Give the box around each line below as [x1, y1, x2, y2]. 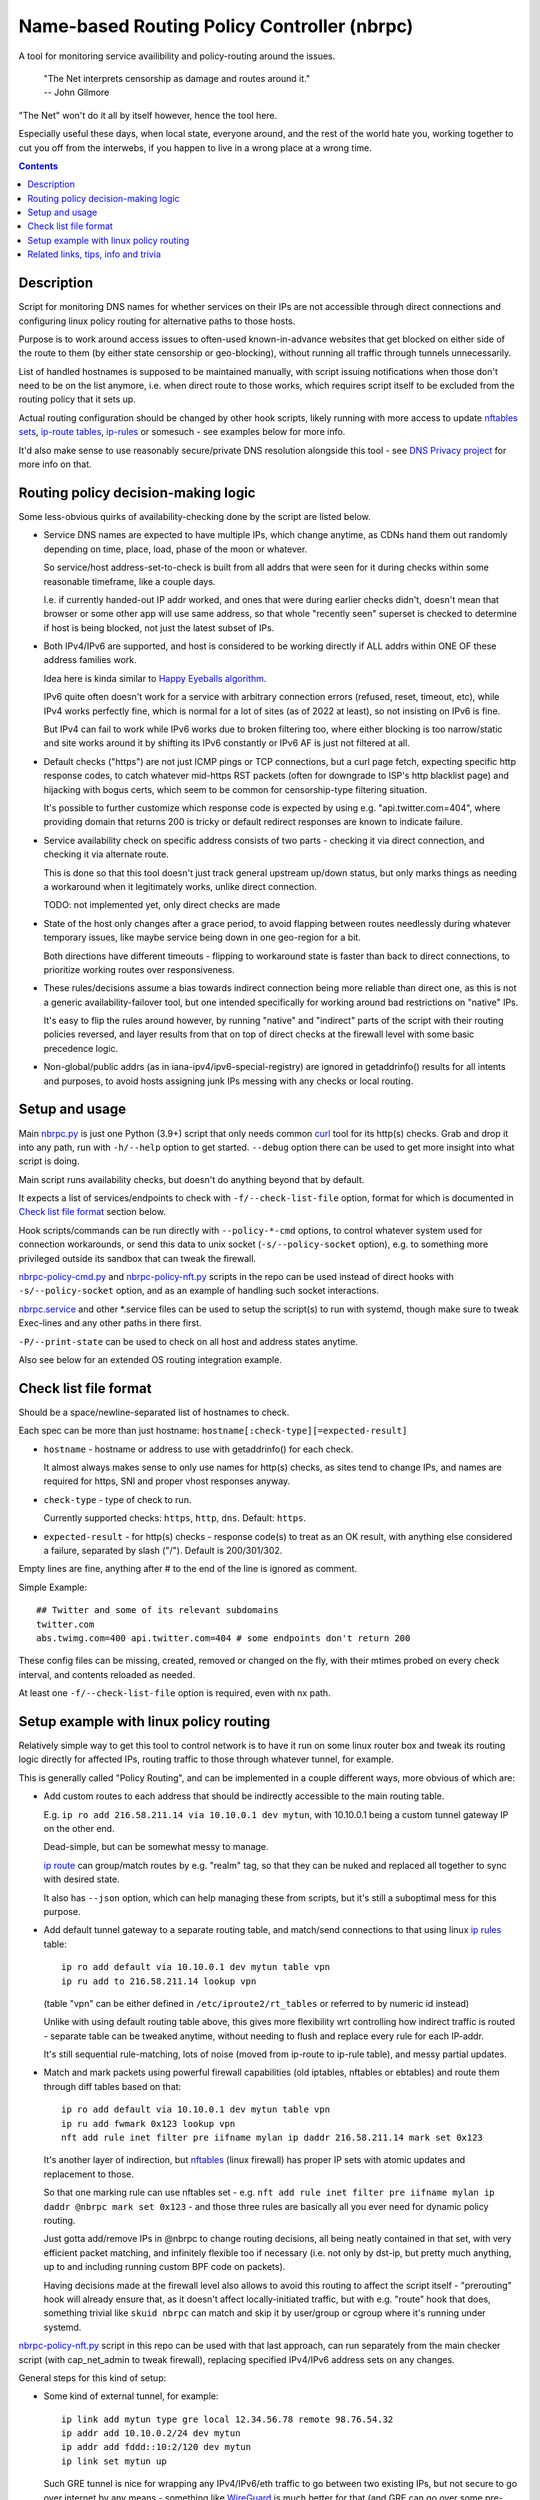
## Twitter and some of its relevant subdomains [36, 1605, 279, 1616]
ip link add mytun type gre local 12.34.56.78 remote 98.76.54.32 [61, 2413, 394, 2425]
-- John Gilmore [43, 86, 110, 99]
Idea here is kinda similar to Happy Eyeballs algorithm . [43, 672, 267, 684]
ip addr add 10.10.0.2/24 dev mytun [61, 2428, 241, 2439]
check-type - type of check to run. [43, 1493, 192, 1505]
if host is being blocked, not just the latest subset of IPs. [43, 621, 275, 634]
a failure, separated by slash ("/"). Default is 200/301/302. [43, 1545, 283, 1557]
